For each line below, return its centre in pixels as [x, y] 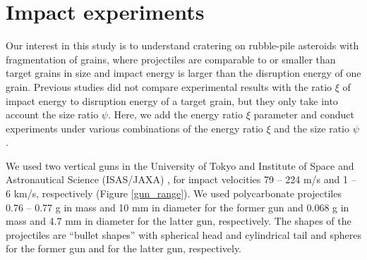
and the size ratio [312, 128]
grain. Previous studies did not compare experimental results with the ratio [169, 86]
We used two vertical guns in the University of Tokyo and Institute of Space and [180, 165]
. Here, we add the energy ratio [175, 114]
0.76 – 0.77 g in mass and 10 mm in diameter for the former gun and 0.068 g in [178, 207]
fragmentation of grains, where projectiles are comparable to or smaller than [171, 59]
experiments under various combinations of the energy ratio [134, 128]
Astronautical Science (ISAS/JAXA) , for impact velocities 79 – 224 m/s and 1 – [181, 179]
